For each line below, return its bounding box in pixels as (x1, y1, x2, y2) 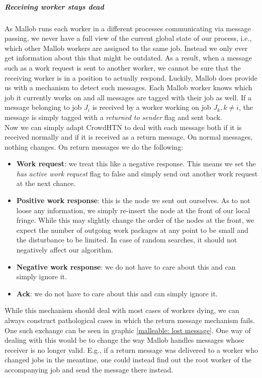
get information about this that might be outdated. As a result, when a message (5, 52, 252, 63)
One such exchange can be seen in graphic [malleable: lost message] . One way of (5, 325, 251, 335)
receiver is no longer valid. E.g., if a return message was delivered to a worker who (5, 344, 258, 355)
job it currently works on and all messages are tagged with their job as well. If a (5, 92, 251, 102)
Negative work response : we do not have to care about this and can (16, 261, 236, 272)
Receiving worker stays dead (5, 1, 104, 12)
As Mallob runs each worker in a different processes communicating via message (5, 23, 251, 33)
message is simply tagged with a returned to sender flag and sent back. (5, 111, 222, 122)
